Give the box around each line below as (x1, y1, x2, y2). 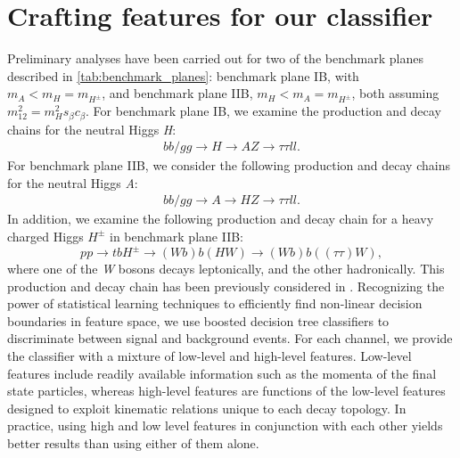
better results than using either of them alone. (7, 433, 259, 452)
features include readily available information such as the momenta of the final (7, 364, 437, 382)
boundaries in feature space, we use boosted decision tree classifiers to (7, 311, 390, 330)
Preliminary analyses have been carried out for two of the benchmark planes (7, 49, 423, 68)
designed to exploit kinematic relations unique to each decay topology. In (7, 398, 407, 417)
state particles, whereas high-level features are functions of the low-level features (7, 381, 446, 400)
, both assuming (351, 84, 439, 102)
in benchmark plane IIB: (110, 226, 244, 245)
